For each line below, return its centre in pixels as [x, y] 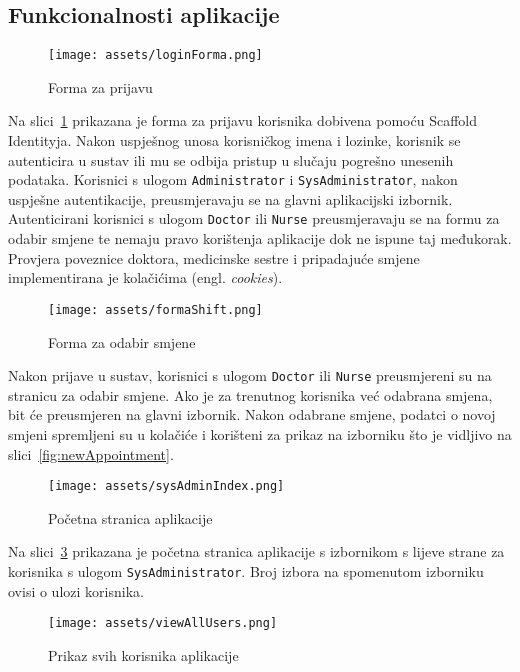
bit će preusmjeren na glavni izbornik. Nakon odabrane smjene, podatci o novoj [252, 414]
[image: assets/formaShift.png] [155, 309]
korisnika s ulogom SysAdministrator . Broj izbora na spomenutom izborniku [246, 571]
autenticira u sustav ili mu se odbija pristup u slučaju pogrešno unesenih [231, 159]
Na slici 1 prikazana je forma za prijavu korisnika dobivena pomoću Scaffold [242, 120]
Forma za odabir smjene [122, 341]
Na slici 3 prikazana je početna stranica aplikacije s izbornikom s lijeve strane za [256, 551]
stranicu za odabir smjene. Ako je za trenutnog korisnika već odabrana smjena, [250, 394]
